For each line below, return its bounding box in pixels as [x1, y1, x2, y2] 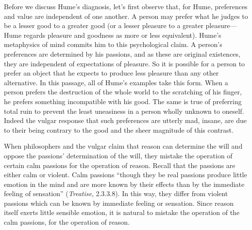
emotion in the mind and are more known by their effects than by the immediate [4, 179, 245, 189]
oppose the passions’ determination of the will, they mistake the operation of [4, 150, 233, 160]
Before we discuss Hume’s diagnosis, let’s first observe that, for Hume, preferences [4, 1, 248, 11]
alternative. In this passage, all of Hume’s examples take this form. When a [4, 77, 228, 87]
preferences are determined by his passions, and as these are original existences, [4, 48, 240, 59]
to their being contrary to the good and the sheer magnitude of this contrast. [4, 124, 234, 135]
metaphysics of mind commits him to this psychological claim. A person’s [4, 39, 222, 49]
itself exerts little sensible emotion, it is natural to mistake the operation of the [4, 207, 240, 217]
